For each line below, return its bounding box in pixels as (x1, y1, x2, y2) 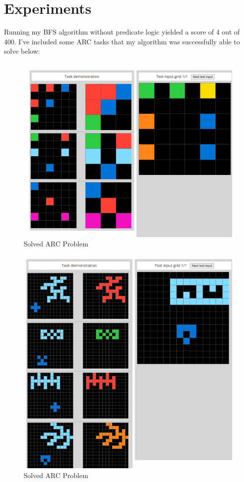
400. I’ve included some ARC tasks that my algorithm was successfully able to (4, 36, 240, 46)
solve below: (4, 46, 40, 56)
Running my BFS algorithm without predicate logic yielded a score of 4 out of (4, 27, 240, 37)
